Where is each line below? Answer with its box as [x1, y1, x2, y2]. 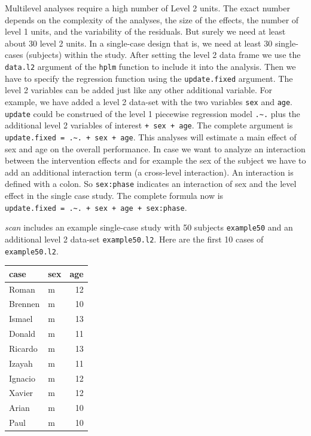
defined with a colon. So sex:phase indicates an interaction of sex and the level [5, 177, 297, 190]
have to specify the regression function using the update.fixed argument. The [5, 72, 293, 84]
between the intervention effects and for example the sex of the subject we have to [5, 154, 306, 167]
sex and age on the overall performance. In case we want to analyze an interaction [5, 142, 306, 155]
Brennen [9, 297, 40, 310]
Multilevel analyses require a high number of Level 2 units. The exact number [5, 2, 290, 14]
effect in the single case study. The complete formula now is [5, 189, 224, 201]
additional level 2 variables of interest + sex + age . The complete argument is [5, 119, 293, 131]
